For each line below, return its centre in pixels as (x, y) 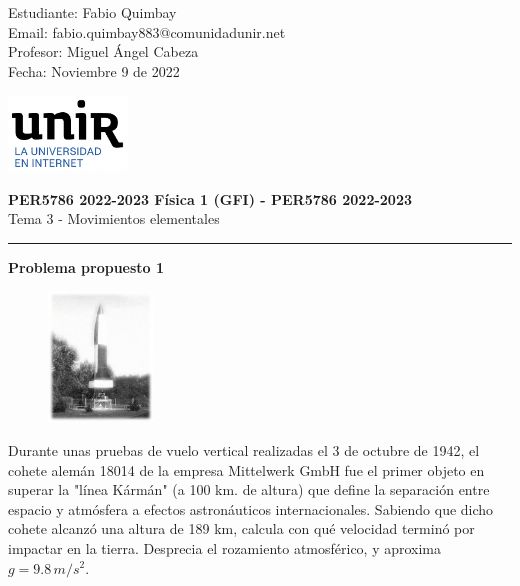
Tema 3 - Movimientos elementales (114, 218)
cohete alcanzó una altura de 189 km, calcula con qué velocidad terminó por (241, 528)
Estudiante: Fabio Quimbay (92, 12)
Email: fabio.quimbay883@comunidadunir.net (147, 31)
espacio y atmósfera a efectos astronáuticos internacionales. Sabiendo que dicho (251, 508)
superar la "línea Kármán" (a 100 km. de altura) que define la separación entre (249, 489)
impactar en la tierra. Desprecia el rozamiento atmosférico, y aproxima (225, 547)
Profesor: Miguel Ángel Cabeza (103, 51)
